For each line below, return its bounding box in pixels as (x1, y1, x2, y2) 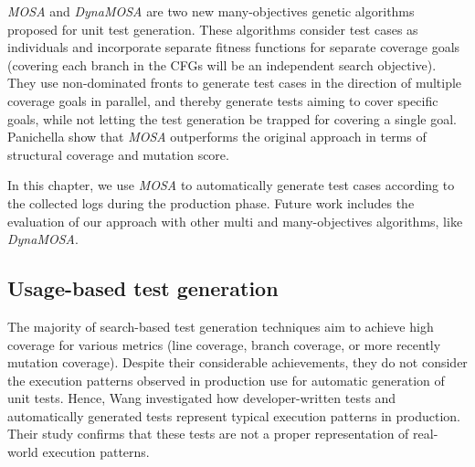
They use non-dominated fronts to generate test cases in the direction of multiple (7, 73, 462, 92)
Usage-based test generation (7, 274, 279, 302)
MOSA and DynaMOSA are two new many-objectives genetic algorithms (7, 2, 415, 20)
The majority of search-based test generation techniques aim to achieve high (7, 316, 434, 335)
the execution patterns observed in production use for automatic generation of (7, 370, 445, 389)
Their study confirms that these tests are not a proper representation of (7, 424, 409, 443)
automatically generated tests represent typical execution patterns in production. (7, 406, 460, 425)
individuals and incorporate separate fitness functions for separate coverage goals (7, 37, 460, 57)
